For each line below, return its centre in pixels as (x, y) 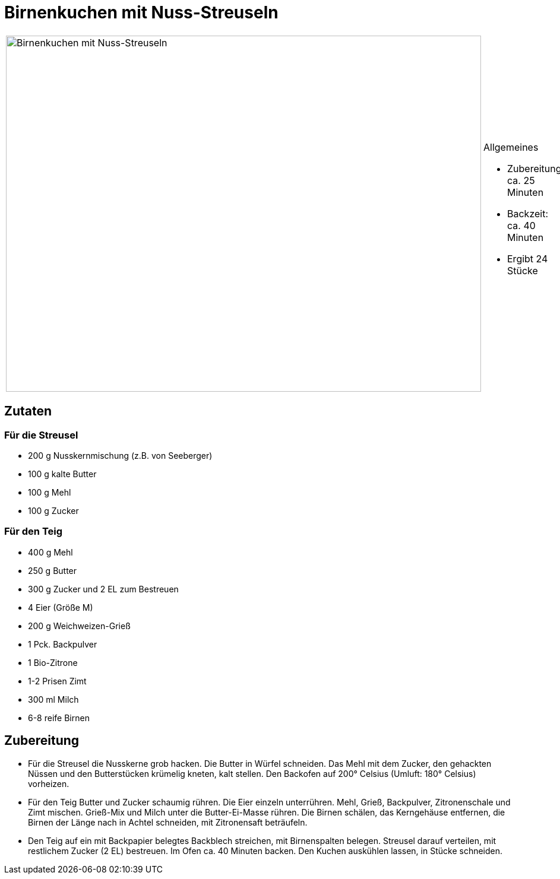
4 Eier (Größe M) (61, 607)
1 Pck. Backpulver (63, 644)
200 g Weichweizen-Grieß (79, 626)
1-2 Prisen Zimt (57, 681)
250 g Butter (53, 570)
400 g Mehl (50, 552)
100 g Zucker (53, 510)
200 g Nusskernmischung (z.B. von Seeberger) (120, 455)
